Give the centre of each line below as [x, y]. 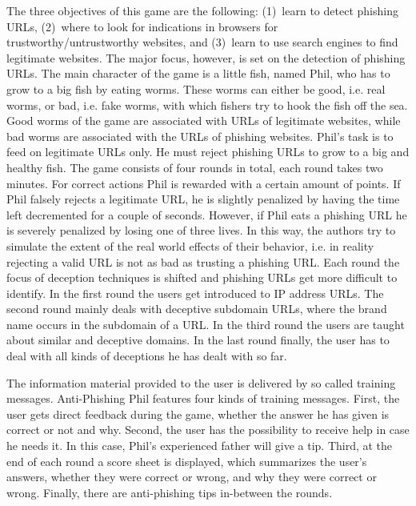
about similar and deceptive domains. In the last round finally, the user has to [198, 340]
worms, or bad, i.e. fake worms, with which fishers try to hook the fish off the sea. [207, 104]
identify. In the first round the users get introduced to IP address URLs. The [195, 293]
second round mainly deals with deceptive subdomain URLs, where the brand [197, 309]
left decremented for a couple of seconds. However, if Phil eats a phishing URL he [207, 214]
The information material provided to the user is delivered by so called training [201, 382]
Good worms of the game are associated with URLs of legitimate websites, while [204, 120]
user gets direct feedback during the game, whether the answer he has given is [198, 414]
